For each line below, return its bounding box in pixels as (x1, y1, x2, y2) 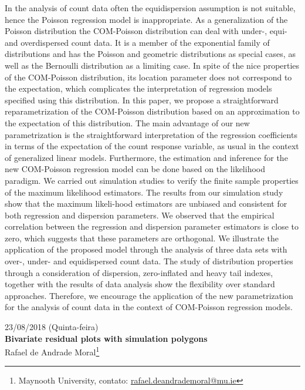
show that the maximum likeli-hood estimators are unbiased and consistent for (5, 197, 287, 210)
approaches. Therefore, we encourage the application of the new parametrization (5, 289, 293, 301)
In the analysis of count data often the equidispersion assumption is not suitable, (5, 2, 296, 14)
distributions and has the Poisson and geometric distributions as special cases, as (5, 48, 296, 60)
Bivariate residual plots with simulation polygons (5, 332, 208, 344)
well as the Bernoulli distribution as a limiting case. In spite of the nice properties (5, 59, 300, 71)
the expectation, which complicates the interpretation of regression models (5, 82, 272, 95)
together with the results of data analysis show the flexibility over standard (5, 278, 275, 290)
